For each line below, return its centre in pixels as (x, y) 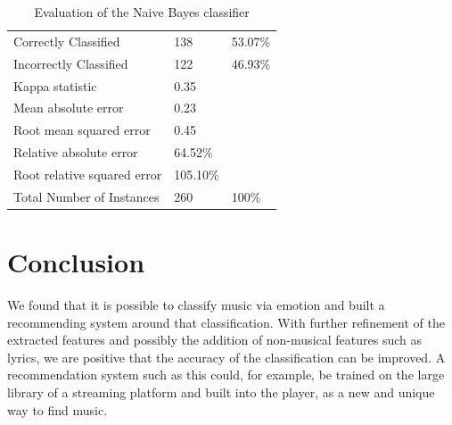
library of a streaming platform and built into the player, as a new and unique (221, 392)
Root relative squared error (88, 174)
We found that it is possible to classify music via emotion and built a (196, 304)
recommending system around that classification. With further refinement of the (226, 322)
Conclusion (76, 262)
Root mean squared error (82, 130)
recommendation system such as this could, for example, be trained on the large (226, 375)
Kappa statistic (55, 85)
